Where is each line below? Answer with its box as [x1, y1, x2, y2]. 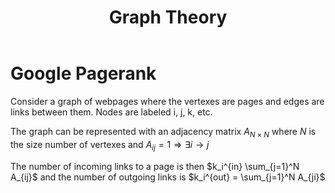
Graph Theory [108, 6, 228, 29]
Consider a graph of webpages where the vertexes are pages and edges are [10, 95, 325, 107]
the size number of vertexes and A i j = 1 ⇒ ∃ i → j [10, 138, 210, 153]
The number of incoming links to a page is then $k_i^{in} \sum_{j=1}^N [10, 160, 300, 172]
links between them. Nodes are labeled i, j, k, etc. [10, 106, 213, 118]
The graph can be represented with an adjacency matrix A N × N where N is [10, 125, 317, 140]
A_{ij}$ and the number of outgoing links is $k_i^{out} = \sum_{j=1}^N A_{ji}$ [10, 171, 326, 183]
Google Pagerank [10, 62, 157, 85]
